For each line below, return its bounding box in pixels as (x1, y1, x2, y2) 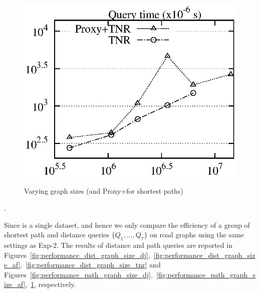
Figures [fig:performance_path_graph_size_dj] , (4, 269, 153, 279)
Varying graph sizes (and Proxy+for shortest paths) (24, 186, 183, 196)
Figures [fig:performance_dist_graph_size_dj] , (4, 249, 150, 260)
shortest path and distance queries (4, 229, 109, 240)
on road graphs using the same (150, 229, 244, 240)
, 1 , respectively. (25, 279, 76, 289)
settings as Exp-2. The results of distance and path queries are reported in (4, 239, 232, 250)
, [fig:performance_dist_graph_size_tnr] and (20, 259, 161, 270)
